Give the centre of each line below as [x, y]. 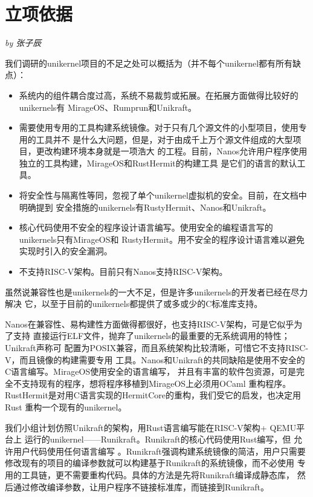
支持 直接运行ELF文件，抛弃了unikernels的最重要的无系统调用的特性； [151, 336]
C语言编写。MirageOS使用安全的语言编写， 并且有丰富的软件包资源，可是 [150, 371]
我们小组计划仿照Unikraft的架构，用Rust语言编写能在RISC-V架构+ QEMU [151, 427]
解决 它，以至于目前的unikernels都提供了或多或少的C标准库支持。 [134, 304]
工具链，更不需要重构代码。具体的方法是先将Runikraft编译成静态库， [158, 474]
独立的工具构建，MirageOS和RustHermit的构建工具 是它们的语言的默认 [158, 163]
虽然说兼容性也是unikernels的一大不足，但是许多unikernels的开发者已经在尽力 [156, 291]
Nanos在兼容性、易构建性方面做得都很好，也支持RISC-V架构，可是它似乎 [150, 324]
